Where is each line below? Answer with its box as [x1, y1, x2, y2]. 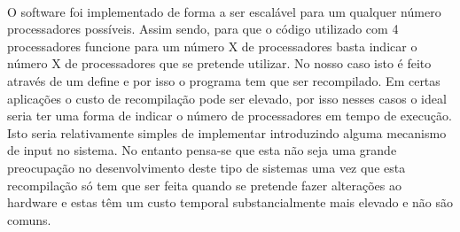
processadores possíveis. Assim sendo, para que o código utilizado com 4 [7, 19, 399, 38]
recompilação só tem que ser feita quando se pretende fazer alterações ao [7, 175, 402, 194]
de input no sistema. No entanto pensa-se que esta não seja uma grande [7, 141, 397, 159]
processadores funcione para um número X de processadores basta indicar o [7, 36, 417, 55]
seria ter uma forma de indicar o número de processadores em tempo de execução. [7, 106, 452, 125]
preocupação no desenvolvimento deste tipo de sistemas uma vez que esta [7, 158, 406, 176]
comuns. [7, 210, 51, 228]
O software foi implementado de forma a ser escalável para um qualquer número [7, 2, 441, 20]
